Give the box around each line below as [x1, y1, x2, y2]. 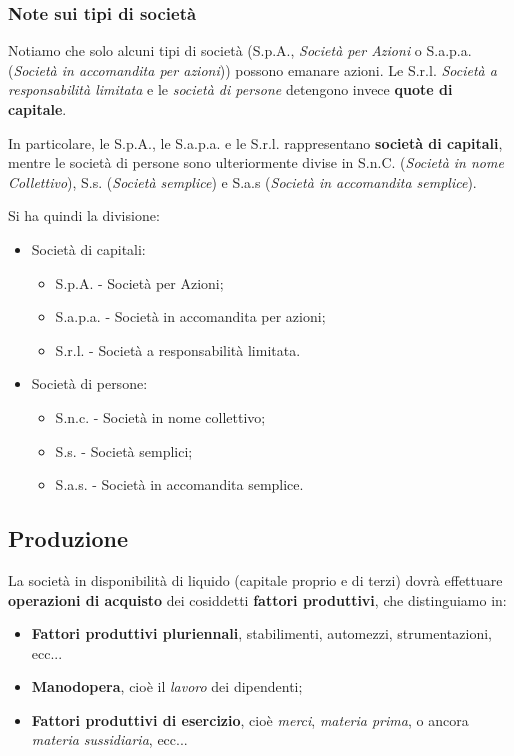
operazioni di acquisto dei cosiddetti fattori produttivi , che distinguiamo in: [8, 589, 507, 610]
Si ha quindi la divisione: [8, 205, 160, 226]
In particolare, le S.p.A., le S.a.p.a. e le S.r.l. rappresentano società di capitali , [8, 132, 503, 153]
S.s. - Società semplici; [55, 440, 193, 461]
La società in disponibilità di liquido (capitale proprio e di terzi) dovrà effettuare [8, 569, 503, 590]
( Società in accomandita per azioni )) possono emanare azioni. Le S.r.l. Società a [8, 59, 497, 80]
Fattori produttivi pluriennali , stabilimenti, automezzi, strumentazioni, [31, 623, 492, 644]
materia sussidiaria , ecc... [31, 729, 188, 750]
